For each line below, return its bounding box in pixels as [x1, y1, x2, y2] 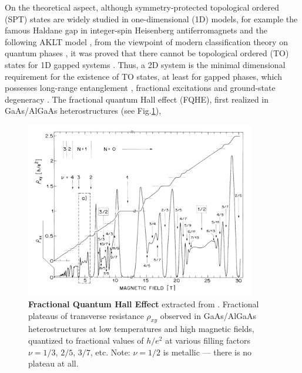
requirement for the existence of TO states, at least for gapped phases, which [5, 70, 282, 82]
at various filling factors [165, 334, 251, 346]
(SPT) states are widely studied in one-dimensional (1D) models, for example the [5, 12, 298, 25]
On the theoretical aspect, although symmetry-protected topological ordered [5, 1, 280, 13]
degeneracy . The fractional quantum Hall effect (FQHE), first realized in [5, 93, 269, 105]
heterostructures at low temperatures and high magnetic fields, [28, 323, 254, 335]
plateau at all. [28, 357, 79, 369]
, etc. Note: [90, 345, 130, 358]
